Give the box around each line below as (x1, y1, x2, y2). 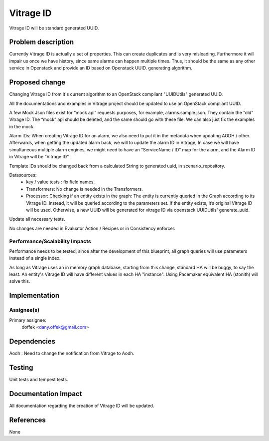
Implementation (9, 291, 60, 300)
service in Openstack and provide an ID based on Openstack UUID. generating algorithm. (9, 65, 193, 71)
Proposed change (9, 78, 66, 87)
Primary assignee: (9, 317, 47, 323)
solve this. (9, 278, 30, 284)
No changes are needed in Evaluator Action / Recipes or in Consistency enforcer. (9, 225, 175, 231)
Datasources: (9, 172, 37, 178)
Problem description (9, 38, 74, 46)
